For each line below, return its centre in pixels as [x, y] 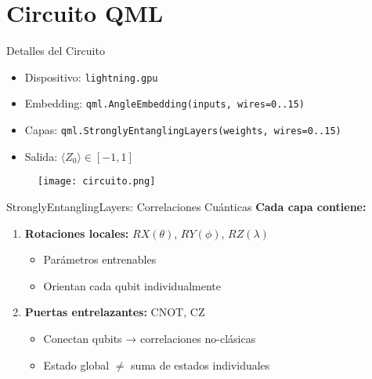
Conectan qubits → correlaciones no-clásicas [150, 338]
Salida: [41, 156]
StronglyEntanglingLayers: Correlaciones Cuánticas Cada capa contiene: [186, 206]
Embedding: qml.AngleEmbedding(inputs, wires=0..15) [164, 103]
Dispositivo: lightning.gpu [91, 77]
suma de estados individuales [200, 364]
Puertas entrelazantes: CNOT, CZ [115, 312]
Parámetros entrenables [100, 259]
